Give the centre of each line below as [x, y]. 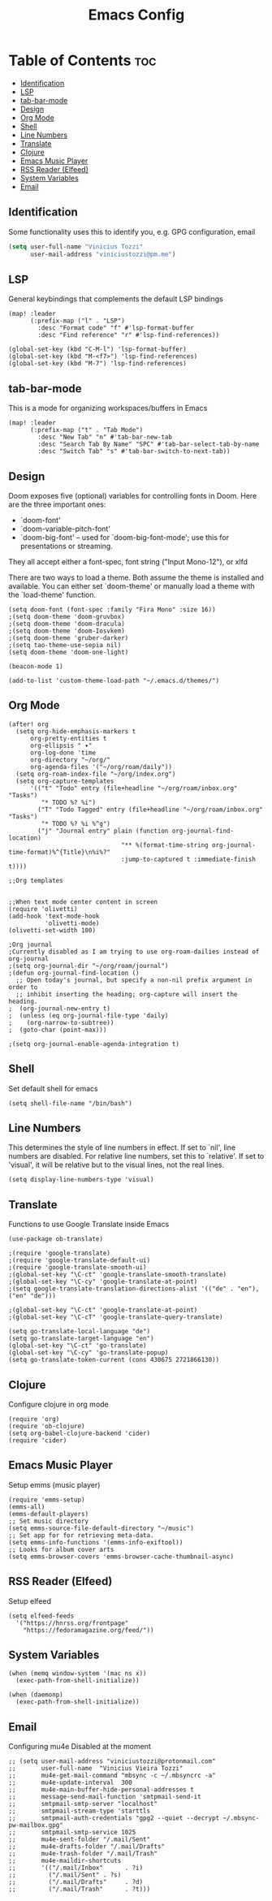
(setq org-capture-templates [65, 781]
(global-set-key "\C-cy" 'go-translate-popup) [89, 1353]
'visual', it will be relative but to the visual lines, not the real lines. [117, 1165]
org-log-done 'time [63, 753]
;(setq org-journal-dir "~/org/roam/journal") [89, 966]
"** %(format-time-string [164, 845]
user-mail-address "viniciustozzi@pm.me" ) [103, 254]
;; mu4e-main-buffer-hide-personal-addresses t [101, 1790]
